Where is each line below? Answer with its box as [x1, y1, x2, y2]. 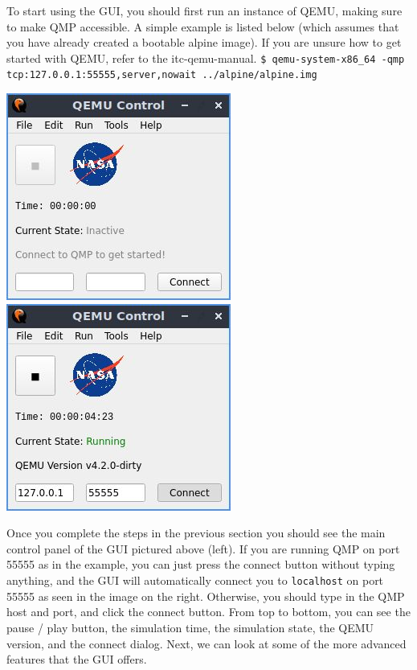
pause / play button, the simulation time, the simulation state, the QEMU [6, 619, 374, 635]
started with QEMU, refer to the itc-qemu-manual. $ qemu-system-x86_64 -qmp [6, 49, 405, 66]
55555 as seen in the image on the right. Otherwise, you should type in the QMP [6, 587, 405, 604]
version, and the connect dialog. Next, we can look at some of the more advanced [6, 635, 407, 652]
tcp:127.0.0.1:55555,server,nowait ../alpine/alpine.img [6, 69, 317, 81]
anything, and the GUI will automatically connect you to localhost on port [6, 572, 384, 589]
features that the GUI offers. [6, 651, 147, 668]
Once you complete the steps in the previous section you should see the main [6, 524, 386, 541]
